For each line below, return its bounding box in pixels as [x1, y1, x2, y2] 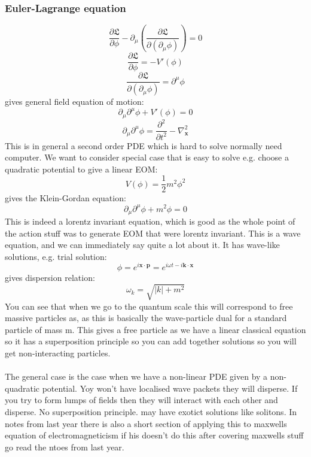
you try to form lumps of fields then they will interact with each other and [5, 394, 278, 406]
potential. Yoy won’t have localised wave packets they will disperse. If [42, 382, 298, 394]
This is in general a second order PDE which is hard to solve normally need [5, 139, 282, 152]
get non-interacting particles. [5, 346, 111, 359]
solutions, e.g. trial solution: [5, 250, 107, 262]
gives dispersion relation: [5, 271, 95, 284]
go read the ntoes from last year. [5, 440, 124, 453]
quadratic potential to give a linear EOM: [5, 162, 158, 175]
